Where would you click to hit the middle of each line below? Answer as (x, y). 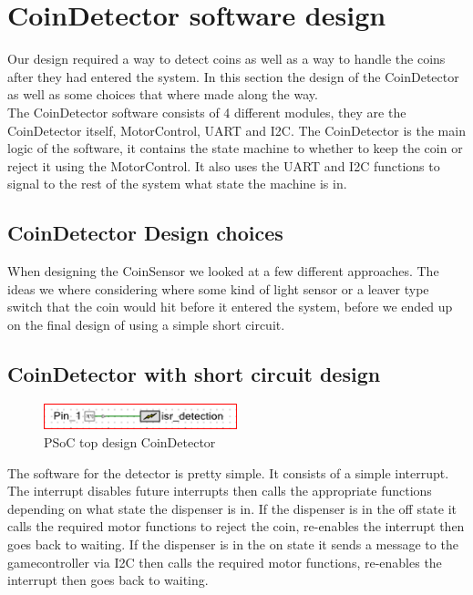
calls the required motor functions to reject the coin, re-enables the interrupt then (236, 526)
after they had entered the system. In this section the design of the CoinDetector (233, 76)
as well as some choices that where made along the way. (163, 94)
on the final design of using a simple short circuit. (146, 324)
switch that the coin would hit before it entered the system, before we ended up (230, 307)
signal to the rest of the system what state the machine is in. (177, 184)
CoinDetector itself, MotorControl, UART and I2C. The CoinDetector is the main (236, 130)
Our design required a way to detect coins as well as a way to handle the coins (226, 59)
